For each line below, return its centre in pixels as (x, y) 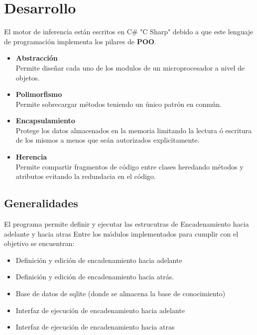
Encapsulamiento (45, 121)
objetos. (28, 77)
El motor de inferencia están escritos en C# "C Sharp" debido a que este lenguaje (129, 32)
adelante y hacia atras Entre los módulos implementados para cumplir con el (121, 233)
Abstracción (37, 58)
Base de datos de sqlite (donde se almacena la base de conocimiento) (121, 293)
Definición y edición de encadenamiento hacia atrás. (95, 277)
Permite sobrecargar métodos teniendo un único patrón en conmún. (119, 104)
